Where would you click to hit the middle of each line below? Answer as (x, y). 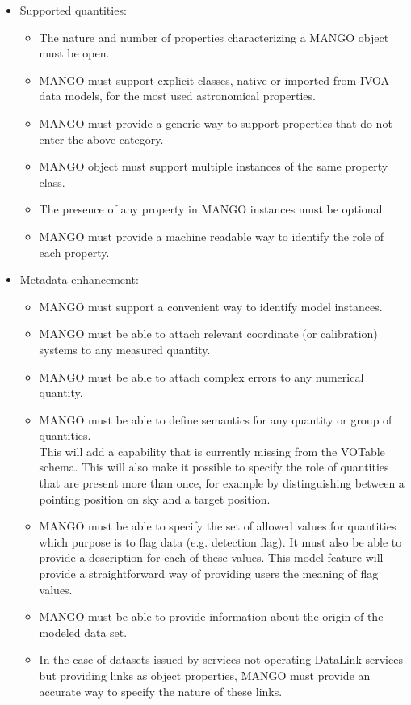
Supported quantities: (73, 10)
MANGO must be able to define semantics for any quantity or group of (216, 419)
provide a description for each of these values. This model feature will (211, 557)
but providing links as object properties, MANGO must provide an (205, 675)
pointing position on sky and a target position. (155, 498)
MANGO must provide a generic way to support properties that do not (216, 122)
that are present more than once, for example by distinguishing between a (222, 483)
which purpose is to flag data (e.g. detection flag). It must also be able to (220, 541)
